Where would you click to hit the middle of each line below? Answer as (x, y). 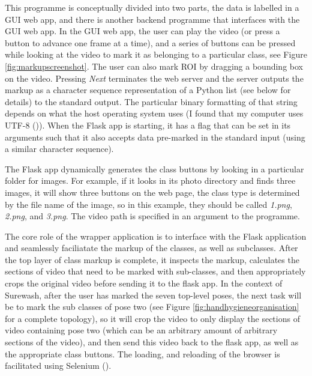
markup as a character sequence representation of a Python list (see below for (148, 90)
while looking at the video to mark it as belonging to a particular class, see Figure (156, 54)
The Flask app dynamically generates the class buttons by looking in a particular (154, 168)
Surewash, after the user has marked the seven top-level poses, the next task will (153, 295)
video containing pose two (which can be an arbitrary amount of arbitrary (141, 330)
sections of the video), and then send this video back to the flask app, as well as (152, 342)
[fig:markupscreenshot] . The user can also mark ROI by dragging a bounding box (154, 66)
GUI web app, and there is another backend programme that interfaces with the (152, 19)
